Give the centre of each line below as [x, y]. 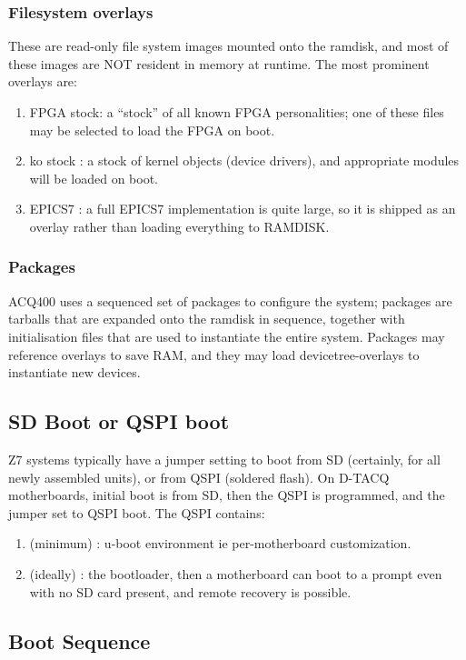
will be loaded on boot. [94, 178]
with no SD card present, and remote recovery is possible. [190, 591]
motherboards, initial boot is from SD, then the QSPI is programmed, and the [227, 495]
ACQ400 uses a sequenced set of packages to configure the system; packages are [230, 300]
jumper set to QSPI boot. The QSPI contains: [137, 512]
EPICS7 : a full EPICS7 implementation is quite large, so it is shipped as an [243, 209]
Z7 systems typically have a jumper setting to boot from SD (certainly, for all [224, 459]
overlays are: [43, 81]
